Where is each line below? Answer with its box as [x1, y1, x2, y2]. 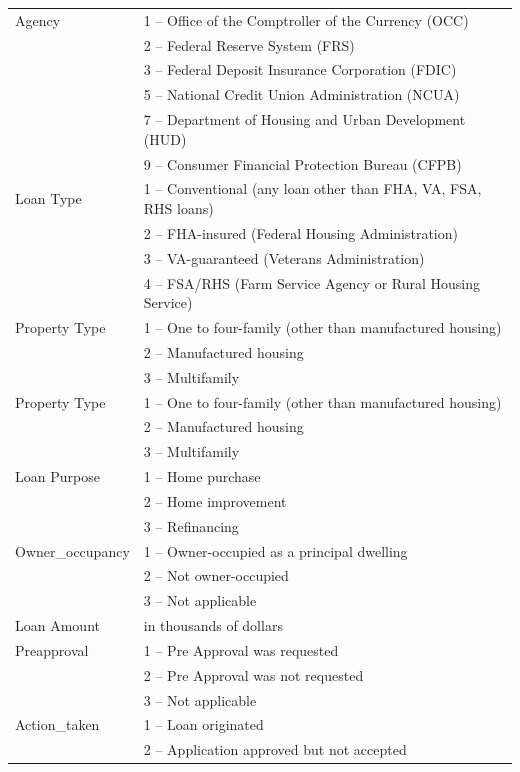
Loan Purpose [15, 466, 100, 487]
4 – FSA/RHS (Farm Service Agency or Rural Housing [143, 272, 481, 293]
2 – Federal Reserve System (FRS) [143, 34, 355, 55]
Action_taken [15, 714, 100, 735]
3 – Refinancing [143, 515, 239, 536]
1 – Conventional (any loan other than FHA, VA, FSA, [143, 178, 482, 199]
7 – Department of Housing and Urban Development [143, 109, 466, 130]
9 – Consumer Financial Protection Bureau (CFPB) [143, 153, 462, 174]
